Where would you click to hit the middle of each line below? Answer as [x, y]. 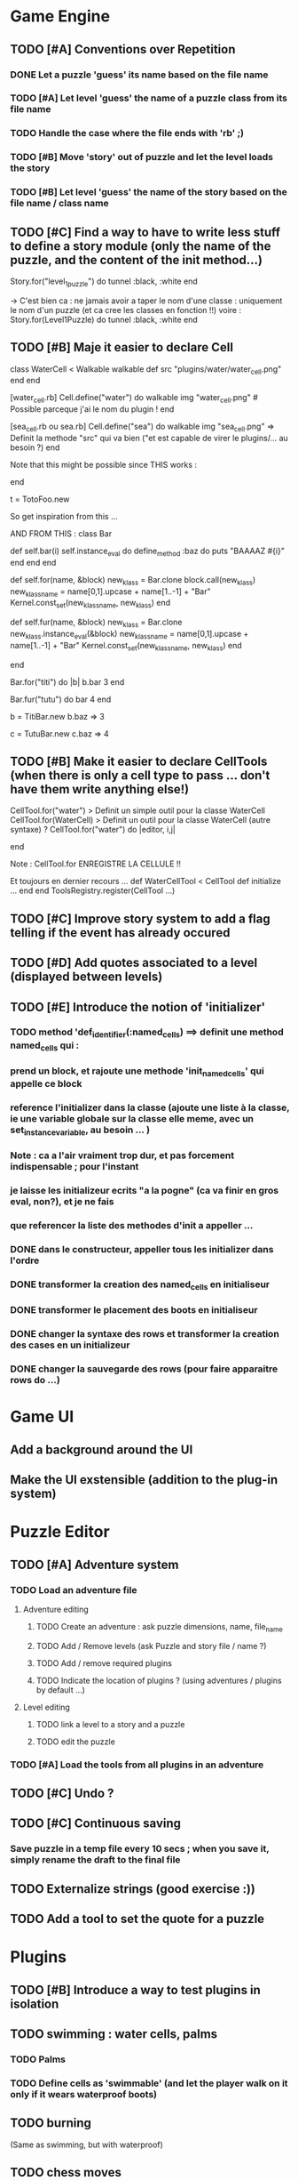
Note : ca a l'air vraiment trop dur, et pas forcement [122, 1155]
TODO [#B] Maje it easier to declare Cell [122, 347]
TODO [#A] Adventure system [95, 1564]
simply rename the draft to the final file [95, 1860]
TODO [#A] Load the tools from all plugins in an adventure [137, 1765]
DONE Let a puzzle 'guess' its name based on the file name [139, 75]
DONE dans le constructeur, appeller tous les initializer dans [142, 1250]
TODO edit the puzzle [76, 1742]
